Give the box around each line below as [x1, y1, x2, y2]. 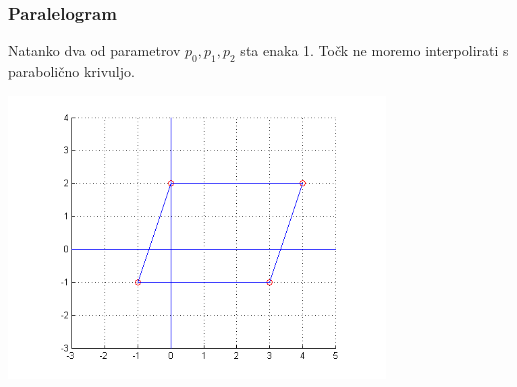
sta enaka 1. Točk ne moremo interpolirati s [240, 40, 509, 61]
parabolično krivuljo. [8, 61, 135, 82]
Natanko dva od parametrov [8, 40, 181, 61]
